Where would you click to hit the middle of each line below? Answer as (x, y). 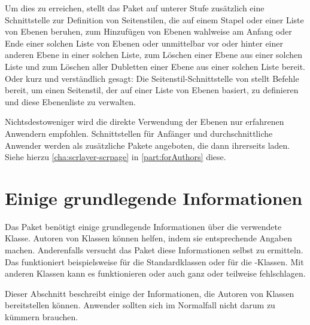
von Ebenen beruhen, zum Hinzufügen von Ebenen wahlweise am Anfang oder (148, 31)
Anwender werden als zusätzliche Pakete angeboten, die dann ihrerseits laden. (148, 145)
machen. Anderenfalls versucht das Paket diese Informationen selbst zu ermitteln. (154, 250)
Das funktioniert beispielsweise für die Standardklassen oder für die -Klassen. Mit (154, 261)
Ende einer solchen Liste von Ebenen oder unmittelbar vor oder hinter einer (144, 43)
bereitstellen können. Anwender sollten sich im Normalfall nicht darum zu (140, 305)
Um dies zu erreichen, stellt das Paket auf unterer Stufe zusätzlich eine (135, 8)
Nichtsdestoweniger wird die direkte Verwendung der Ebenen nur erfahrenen (145, 122)
